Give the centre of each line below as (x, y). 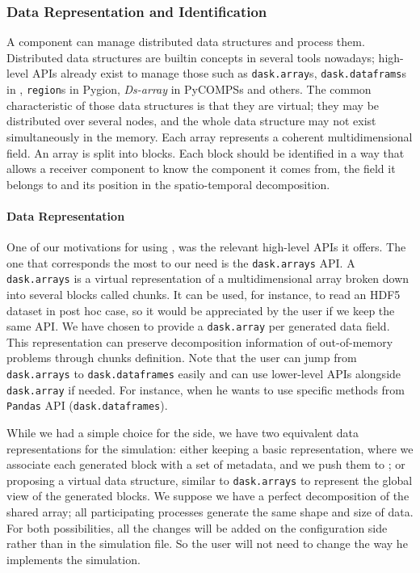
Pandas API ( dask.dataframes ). (87, 405)
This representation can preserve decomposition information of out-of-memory (200, 341)
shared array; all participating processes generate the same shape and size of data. (210, 512)
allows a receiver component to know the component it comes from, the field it (201, 169)
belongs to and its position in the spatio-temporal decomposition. (168, 184)
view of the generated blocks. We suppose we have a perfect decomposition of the (208, 496)
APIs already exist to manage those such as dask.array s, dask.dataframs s (219, 73)
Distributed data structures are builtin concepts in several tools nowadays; (191, 57)
